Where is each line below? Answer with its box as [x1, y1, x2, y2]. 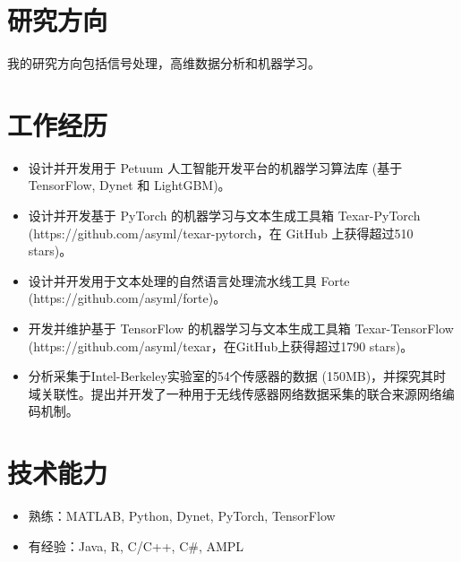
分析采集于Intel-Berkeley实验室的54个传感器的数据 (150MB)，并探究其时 [28, 367, 447, 385]
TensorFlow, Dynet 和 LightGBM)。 [28, 176, 231, 195]
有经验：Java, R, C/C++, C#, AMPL [28, 536, 244, 555]
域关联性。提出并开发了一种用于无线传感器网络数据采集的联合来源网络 [28, 384, 442, 402]
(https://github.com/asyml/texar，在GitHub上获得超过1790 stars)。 [28, 336, 414, 355]
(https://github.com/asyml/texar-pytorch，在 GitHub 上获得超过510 [28, 223, 414, 242]
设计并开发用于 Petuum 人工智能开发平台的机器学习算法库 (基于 [28, 158, 403, 177]
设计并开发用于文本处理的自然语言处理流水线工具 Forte [28, 271, 350, 290]
